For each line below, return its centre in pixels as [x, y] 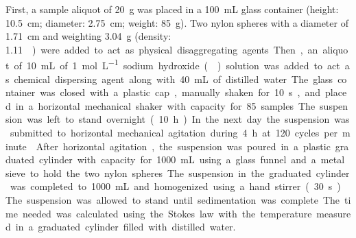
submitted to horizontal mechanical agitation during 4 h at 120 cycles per [174, 132]
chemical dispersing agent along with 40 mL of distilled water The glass [174, 79]
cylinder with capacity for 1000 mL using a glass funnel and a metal [192, 159]
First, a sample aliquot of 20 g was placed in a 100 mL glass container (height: [172, 9]
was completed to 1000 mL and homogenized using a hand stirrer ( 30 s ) [175, 186]
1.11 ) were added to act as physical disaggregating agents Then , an [162, 49]
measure [334, 213]
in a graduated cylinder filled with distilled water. [126, 227]
